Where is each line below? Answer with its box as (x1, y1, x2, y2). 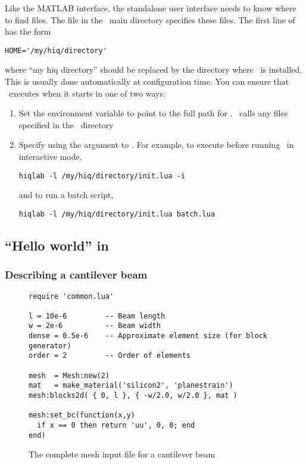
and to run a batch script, (18, 188, 114, 201)
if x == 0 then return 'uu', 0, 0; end (37, 421, 195, 430)
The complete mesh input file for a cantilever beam (29, 448, 216, 460)
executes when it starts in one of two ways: (8, 86, 166, 99)
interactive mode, (18, 150, 82, 162)
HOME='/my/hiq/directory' (5, 46, 107, 55)
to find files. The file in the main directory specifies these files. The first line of (5, 13, 295, 26)
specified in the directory (18, 118, 114, 131)
